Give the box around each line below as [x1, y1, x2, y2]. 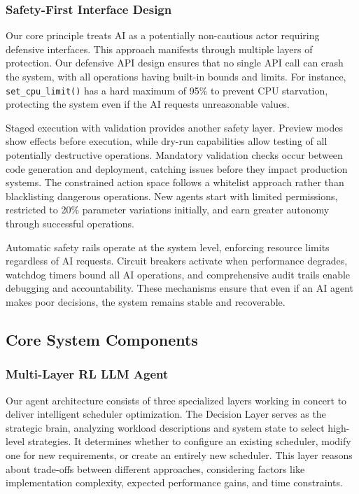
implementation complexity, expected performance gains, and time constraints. [6, 475, 343, 490]
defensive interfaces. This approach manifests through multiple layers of [6, 41, 313, 56]
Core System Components [6, 328, 198, 350]
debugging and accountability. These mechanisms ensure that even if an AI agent [6, 281, 353, 295]
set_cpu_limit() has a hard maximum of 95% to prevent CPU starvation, [6, 83, 328, 97]
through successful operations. [6, 216, 134, 230]
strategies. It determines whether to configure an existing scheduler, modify [27, 434, 351, 449]
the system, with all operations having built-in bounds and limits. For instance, [6, 69, 346, 83]
